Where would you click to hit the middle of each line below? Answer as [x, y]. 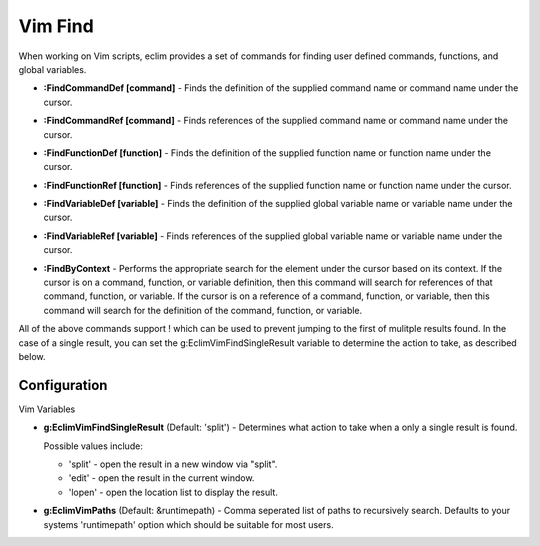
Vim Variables [47, 409]
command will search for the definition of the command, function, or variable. [203, 310]
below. [32, 356]
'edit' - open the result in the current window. [161, 478]
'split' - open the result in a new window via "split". [173, 464]
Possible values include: [93, 446]
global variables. [52, 69]
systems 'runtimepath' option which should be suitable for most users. [188, 524]
